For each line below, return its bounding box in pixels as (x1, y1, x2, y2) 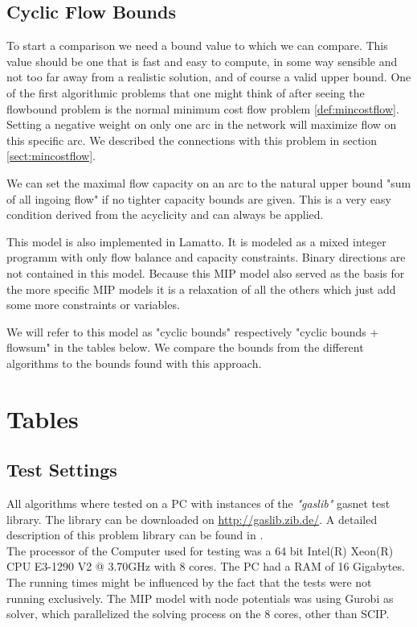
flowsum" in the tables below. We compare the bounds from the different (6, 339, 364, 356)
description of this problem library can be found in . (6, 526, 264, 543)
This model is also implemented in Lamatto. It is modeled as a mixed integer (6, 233, 386, 250)
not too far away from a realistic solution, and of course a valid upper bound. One (6, 68, 411, 85)
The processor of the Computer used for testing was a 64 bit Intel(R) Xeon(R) (6, 542, 394, 559)
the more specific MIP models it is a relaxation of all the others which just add (6, 280, 396, 297)
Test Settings (6, 457, 117, 482)
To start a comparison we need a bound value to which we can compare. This (6, 37, 388, 54)
